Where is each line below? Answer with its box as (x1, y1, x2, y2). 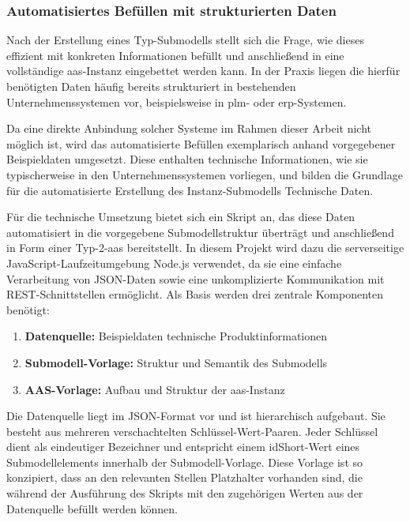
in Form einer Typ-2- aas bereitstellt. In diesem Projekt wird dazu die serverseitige (6, 239, 404, 256)
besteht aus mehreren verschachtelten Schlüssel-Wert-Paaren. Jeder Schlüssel (6, 422, 378, 439)
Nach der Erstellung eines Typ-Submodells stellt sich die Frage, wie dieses (6, 32, 364, 48)
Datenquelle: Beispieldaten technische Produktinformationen (24, 328, 328, 344)
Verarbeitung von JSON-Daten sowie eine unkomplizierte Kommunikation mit (6, 270, 385, 287)
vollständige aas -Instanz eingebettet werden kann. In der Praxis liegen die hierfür (6, 62, 401, 79)
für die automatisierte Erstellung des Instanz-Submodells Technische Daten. (6, 182, 374, 198)
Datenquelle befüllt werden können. (6, 500, 178, 516)
